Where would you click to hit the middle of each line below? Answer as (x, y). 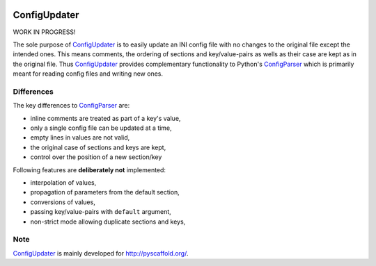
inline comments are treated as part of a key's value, (105, 118)
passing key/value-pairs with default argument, (101, 212)
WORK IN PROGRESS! (44, 32)
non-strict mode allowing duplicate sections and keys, (108, 222)
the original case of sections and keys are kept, (98, 147)
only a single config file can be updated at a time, (101, 128)
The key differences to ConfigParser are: (71, 106)
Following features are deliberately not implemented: (89, 169)
